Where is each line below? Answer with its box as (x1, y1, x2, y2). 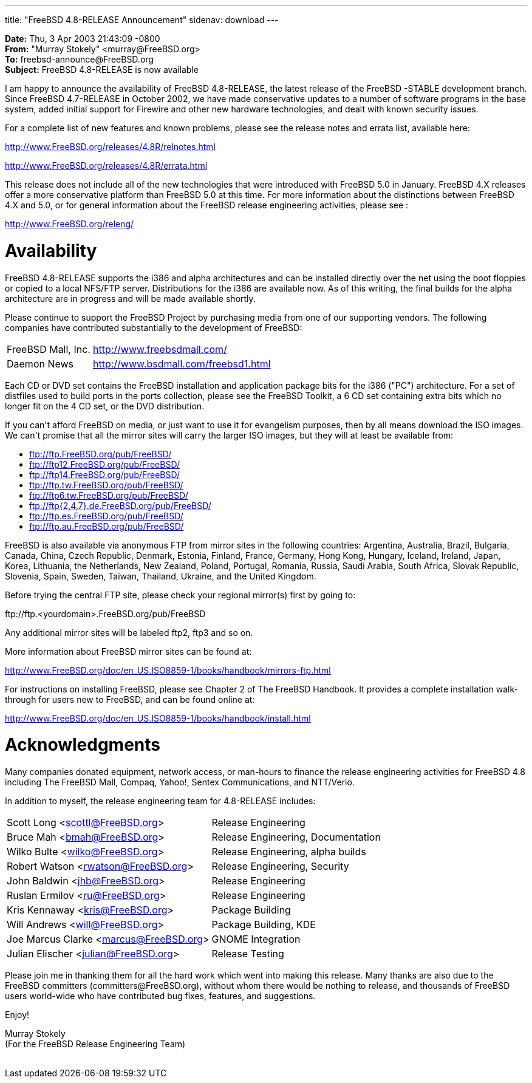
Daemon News (7, 357, 74, 370)
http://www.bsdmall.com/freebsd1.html (92, 357, 271, 370)
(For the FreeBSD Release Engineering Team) (5, 1039, 186, 1049)
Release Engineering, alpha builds (211, 846, 366, 858)
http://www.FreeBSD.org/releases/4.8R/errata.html (5, 160, 208, 171)
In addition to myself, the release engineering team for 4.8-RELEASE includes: (5, 796, 316, 806)
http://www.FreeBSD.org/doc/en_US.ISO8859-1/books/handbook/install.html (5, 712, 311, 723)
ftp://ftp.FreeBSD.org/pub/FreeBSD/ (29, 448, 172, 459)
